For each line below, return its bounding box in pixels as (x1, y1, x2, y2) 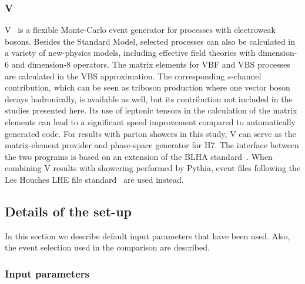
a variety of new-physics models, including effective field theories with (5, 46, 256, 59)
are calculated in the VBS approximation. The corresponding (5, 69, 225, 82)
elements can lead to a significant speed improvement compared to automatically (5, 115, 296, 128)
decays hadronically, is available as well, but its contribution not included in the (5, 92, 293, 105)
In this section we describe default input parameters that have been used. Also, (5, 229, 290, 242)
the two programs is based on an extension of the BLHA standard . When (5, 150, 273, 162)
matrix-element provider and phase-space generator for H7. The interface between (5, 139, 299, 151)
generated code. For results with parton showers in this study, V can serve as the (5, 127, 296, 139)
